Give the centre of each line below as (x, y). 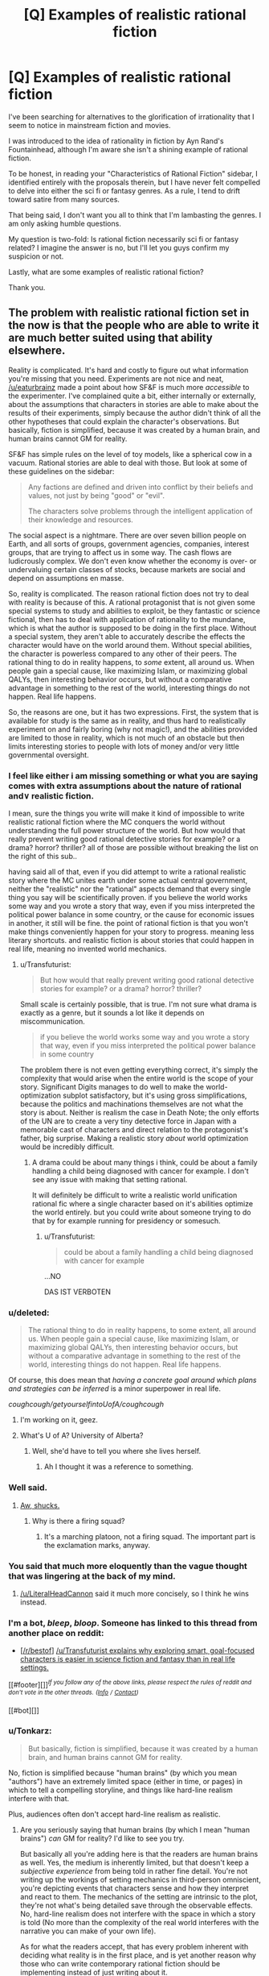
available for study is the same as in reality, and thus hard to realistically (127, 720)
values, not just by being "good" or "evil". (96, 495)
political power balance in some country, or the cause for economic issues (132, 915)
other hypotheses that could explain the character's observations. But (124, 421)
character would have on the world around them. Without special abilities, (130, 645)
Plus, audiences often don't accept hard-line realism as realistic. (114, 1814)
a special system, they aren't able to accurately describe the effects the (127, 636)
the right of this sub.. (43, 857)
